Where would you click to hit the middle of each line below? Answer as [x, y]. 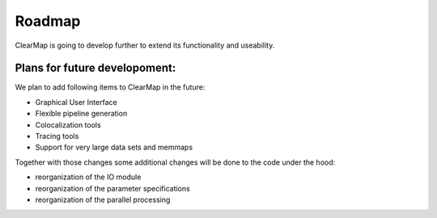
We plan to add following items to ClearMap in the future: [110, 87]
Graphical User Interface [76, 102]
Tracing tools [57, 136]
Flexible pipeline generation [81, 114]
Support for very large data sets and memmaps [114, 147]
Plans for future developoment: [95, 68]
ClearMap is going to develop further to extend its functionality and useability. [145, 45]
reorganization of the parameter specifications [112, 188]
